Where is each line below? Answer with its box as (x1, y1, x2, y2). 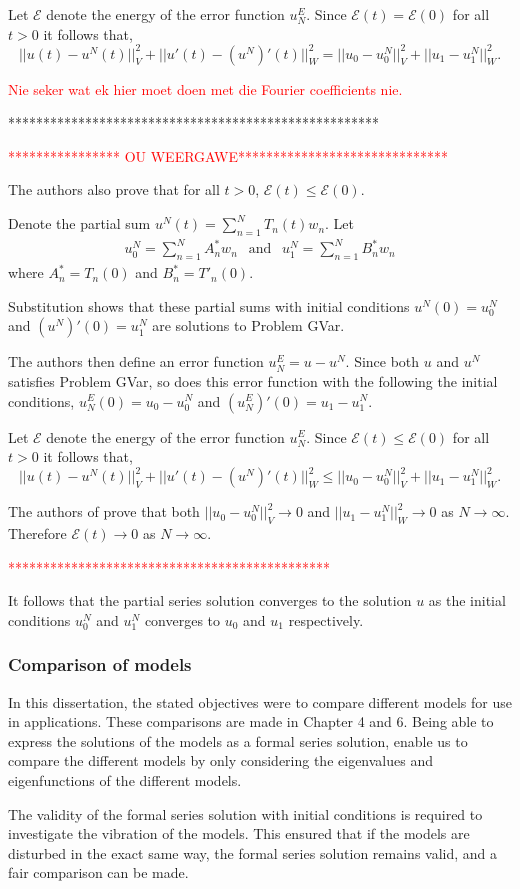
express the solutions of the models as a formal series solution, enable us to (8, 730, 468, 751)
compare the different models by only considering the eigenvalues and (8, 750, 433, 771)
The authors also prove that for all (8, 179, 220, 200)
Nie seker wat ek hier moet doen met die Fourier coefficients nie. (8, 78, 403, 99)
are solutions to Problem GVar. (152, 315, 345, 336)
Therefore (8, 523, 67, 544)
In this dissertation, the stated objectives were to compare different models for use (8, 691, 512, 712)
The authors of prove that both (8, 501, 200, 522)
